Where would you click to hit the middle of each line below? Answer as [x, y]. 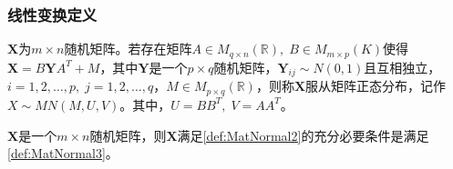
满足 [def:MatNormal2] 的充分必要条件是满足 [303, 135]
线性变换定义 [52, 14]
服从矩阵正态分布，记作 [376, 86]
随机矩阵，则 [128, 135]
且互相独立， [402, 67]
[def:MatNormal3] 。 [63, 153]
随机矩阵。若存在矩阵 [128, 49]
